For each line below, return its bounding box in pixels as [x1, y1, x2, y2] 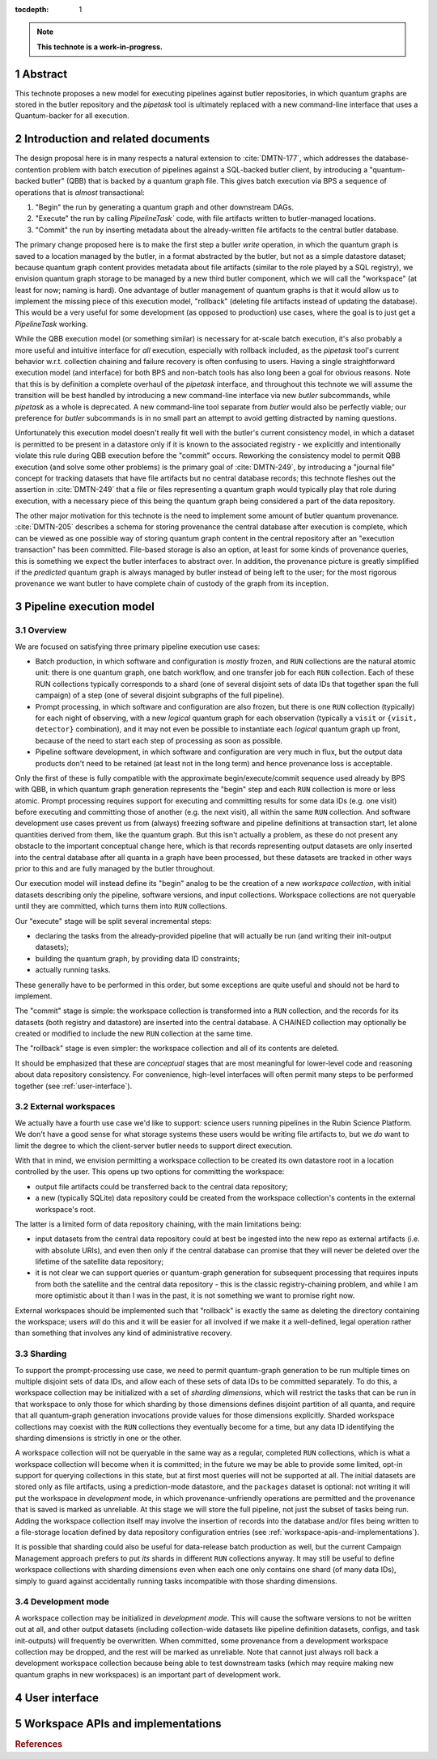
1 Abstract [15, 67, 68, 81]
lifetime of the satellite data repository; [35, 1257, 164, 1266]
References [15, 1738, 63, 1749]
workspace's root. [35, 1204, 96, 1214]
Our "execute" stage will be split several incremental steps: [15, 916, 212, 926]
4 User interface [15, 1691, 100, 1705]
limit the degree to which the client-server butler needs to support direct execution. [15, 1141, 293, 1151]
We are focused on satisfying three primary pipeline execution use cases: [15, 642, 261, 651]
